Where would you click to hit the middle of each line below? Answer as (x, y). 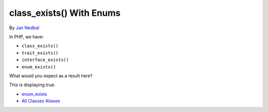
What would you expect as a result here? (51, 76)
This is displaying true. (32, 85)
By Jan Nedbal (24, 28)
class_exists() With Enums (65, 13)
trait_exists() (40, 53)
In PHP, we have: (27, 37)
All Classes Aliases (41, 101)
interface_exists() (45, 60)
